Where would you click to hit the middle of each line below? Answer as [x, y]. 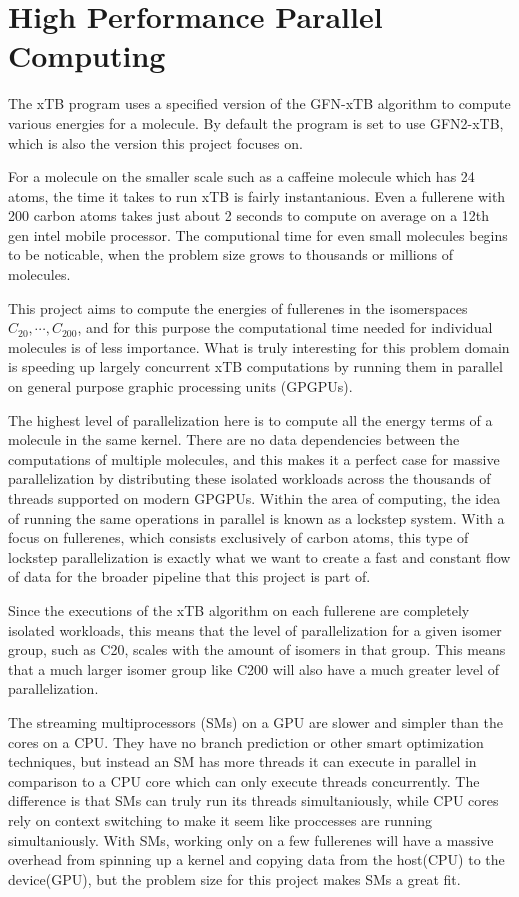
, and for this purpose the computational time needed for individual [285, 327]
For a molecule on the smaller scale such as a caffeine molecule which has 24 [241, 176]
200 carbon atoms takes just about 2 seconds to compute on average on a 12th [249, 215]
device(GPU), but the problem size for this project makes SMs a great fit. [234, 878]
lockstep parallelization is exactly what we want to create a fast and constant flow [259, 556]
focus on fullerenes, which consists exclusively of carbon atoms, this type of [238, 537]
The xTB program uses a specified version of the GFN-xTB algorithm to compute [259, 103]
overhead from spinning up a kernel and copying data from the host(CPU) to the [256, 859]
